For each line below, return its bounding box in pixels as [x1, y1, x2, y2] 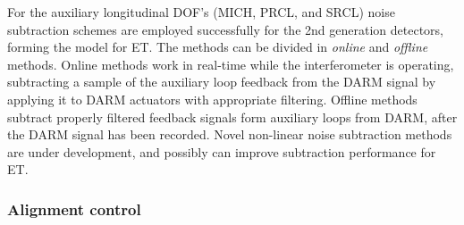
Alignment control [7, 197, 141, 220]
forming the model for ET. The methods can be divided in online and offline [7, 37, 428, 56]
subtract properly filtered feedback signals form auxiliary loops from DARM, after [7, 107, 458, 126]
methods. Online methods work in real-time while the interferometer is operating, [7, 54, 454, 73]
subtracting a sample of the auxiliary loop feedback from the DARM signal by [7, 72, 436, 91]
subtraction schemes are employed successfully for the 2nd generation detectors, [7, 20, 443, 38]
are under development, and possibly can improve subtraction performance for [7, 142, 436, 161]
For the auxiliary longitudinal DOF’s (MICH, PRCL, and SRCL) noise [7, 3, 395, 21]
